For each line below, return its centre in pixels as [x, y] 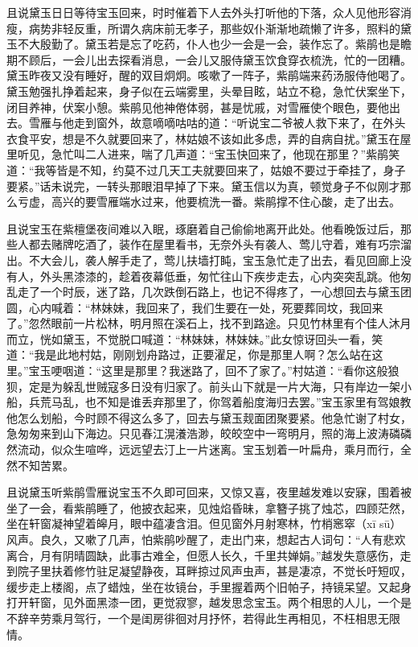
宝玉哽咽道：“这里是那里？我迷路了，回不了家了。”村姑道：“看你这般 [208, 371]
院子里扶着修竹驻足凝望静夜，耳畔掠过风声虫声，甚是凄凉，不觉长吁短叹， [214, 571]
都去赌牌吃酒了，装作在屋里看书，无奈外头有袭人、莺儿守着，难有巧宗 [214, 244]
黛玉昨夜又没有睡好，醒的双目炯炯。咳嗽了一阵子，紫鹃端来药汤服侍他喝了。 [209, 75]
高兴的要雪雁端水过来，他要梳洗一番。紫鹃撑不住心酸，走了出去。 [225, 202]
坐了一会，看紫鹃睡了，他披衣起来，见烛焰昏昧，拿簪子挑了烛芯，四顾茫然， [209, 507]
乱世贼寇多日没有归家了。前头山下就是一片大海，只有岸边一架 [237, 386]
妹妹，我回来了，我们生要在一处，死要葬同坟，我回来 [242, 307]
